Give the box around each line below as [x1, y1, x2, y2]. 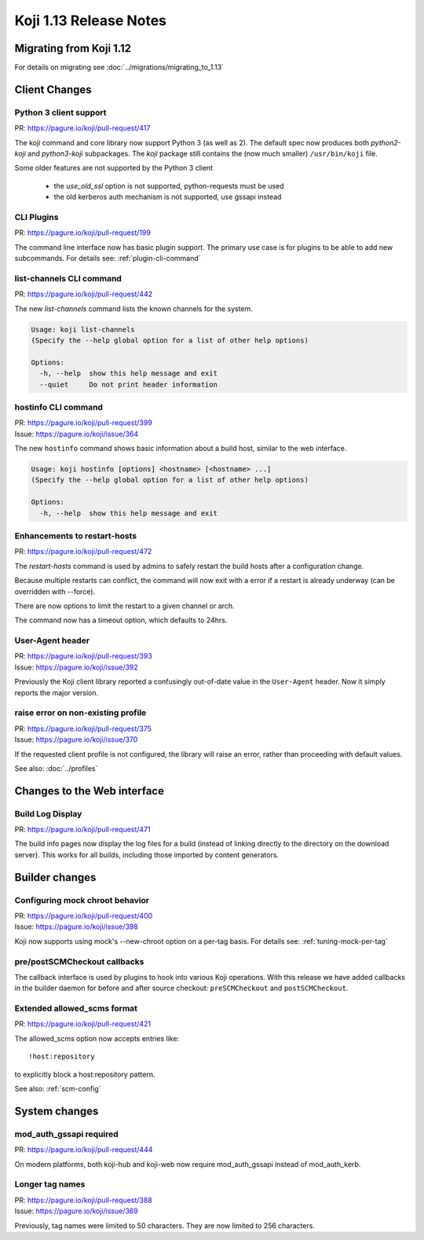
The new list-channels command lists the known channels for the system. [14, 303, 253, 314]
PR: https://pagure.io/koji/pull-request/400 [14, 912, 153, 921]
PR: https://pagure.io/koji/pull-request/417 [14, 123, 151, 133]
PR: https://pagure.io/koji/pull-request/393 [14, 651, 152, 661]
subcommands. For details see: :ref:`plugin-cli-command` [14, 254, 201, 263]
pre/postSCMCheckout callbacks [14, 956, 144, 967]
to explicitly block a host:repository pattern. [14, 1069, 155, 1079]
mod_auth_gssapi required [14, 1128, 119, 1139]
